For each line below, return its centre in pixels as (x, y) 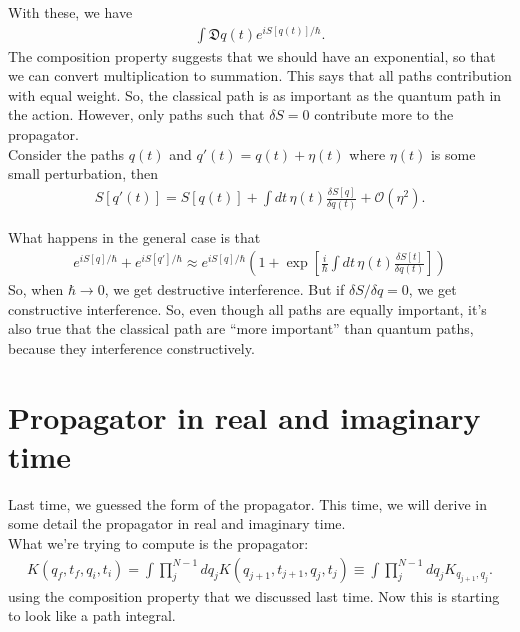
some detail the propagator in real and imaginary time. (177, 523)
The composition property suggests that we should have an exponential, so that (252, 55)
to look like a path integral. (92, 615)
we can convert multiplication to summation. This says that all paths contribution (260, 75)
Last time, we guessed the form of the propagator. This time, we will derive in (247, 503)
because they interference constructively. (131, 347)
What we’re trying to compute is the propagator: (158, 543)
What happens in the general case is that (134, 236)
